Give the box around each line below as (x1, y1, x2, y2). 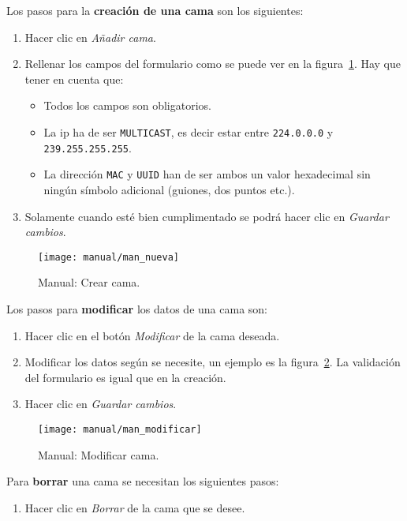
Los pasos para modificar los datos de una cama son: (6, 300, 267, 317)
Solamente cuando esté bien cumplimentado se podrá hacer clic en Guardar (24, 208, 389, 224)
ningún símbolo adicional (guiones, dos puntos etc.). (43, 181, 295, 197)
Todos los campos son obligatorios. (43, 97, 211, 114)
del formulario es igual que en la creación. (24, 369, 226, 385)
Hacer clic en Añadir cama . (24, 28, 156, 45)
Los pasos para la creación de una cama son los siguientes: (6, 2, 304, 18)
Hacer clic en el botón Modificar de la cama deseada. (24, 327, 280, 343)
